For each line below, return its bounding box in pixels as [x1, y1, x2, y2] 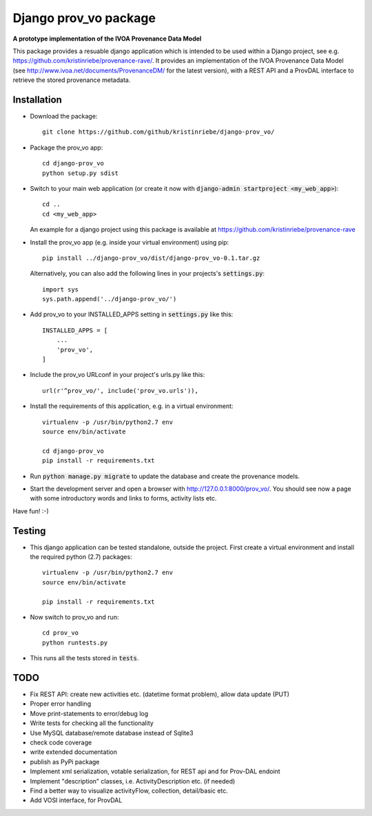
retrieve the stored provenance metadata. [12, 76, 131, 84]
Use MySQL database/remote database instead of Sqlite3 [30, 728, 194, 737]
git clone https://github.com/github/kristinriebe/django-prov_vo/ [42, 128, 275, 136]
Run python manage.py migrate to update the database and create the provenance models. [30, 472, 300, 480]
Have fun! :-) [12, 507, 50, 515]
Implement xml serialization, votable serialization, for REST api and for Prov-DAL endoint [30, 767, 280, 775]
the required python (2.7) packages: [30, 553, 132, 561]
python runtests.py [42, 638, 108, 646]
